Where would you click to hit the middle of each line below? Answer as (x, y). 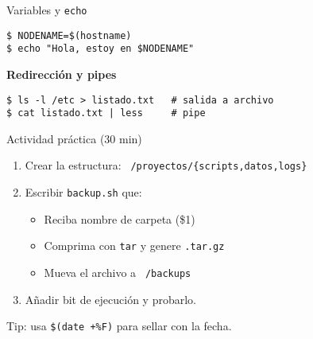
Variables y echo (47, 10)
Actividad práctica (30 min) (74, 138)
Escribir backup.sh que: (83, 192)
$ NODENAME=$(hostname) (69, 35)
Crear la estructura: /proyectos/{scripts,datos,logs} (166, 165)
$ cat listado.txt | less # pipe (106, 113)
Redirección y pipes (62, 74)
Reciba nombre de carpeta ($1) (120, 218)
